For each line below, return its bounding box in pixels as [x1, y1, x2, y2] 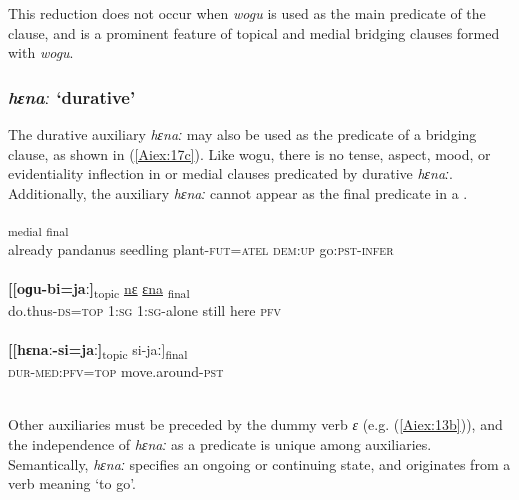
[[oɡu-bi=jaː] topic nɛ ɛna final [8, 277, 190, 301]
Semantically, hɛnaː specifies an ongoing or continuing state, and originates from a [8, 453, 511, 474]
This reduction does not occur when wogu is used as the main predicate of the [8, 3, 486, 23]
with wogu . [8, 42, 74, 63]
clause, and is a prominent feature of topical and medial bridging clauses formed [8, 22, 500, 43]
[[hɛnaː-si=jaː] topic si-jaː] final [8, 339, 188, 362]
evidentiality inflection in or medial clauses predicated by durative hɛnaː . [8, 163, 453, 184]
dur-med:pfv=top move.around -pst [8, 361, 224, 382]
